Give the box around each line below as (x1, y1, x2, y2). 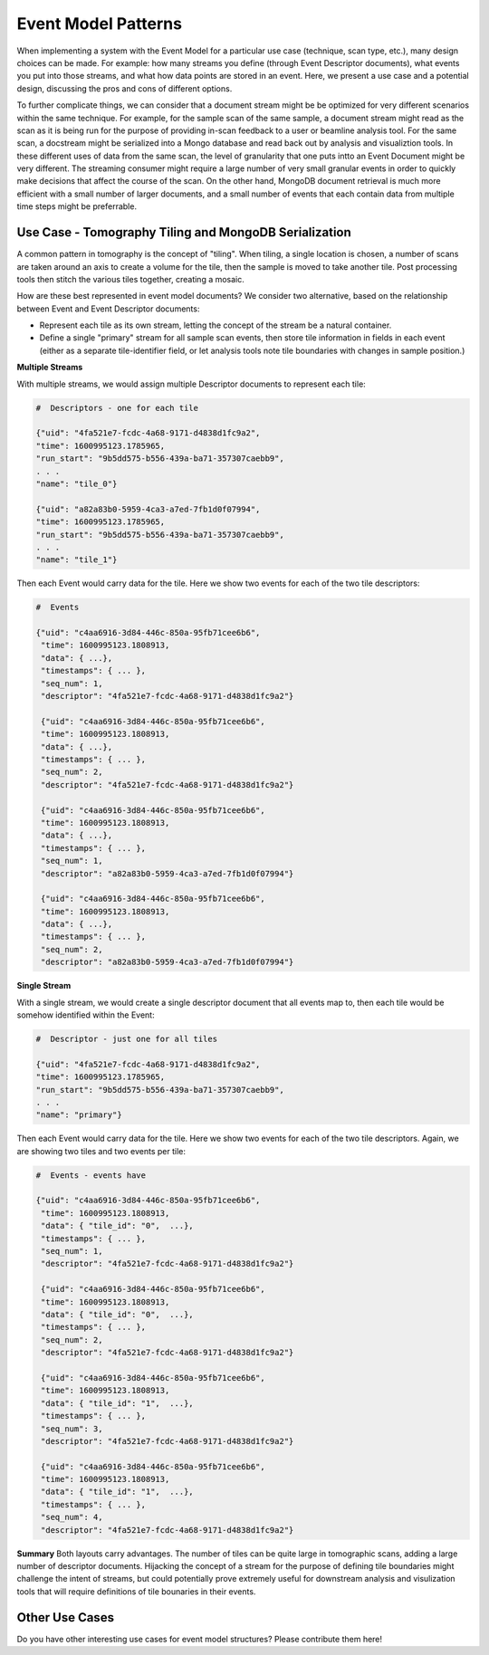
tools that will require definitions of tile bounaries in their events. (16, 1585, 256, 1597)
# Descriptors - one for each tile (35, 403, 199, 413)
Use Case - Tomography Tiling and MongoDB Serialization (16, 225, 352, 240)
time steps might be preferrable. (16, 201, 138, 212)
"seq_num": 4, (41, 1512, 103, 1523)
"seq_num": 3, (41, 1423, 103, 1434)
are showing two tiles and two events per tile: (16, 1145, 186, 1156)
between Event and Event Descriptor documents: (16, 303, 200, 314)
